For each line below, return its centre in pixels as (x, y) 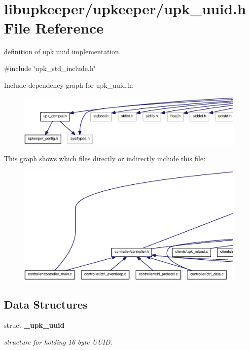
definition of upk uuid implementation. (62, 52)
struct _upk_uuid (34, 325)
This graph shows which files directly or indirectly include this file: (105, 158)
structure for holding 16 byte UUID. (58, 341)
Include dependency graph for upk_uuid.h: (69, 85)
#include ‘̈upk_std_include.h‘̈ (50, 68)
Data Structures (46, 304)
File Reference (54, 28)
